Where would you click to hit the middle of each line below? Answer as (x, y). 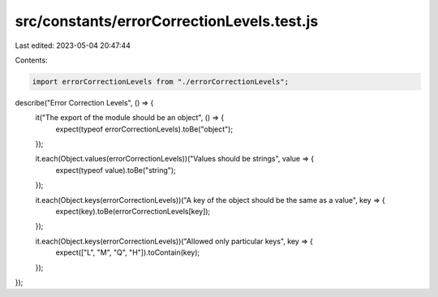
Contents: (31, 60)
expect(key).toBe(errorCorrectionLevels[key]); (133, 212)
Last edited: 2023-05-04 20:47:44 (73, 45)
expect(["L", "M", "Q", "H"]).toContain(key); (128, 252)
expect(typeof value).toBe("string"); (116, 170)
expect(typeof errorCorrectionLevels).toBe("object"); (144, 129)
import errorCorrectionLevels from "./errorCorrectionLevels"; (161, 82)
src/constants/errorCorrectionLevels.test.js (167, 21)
